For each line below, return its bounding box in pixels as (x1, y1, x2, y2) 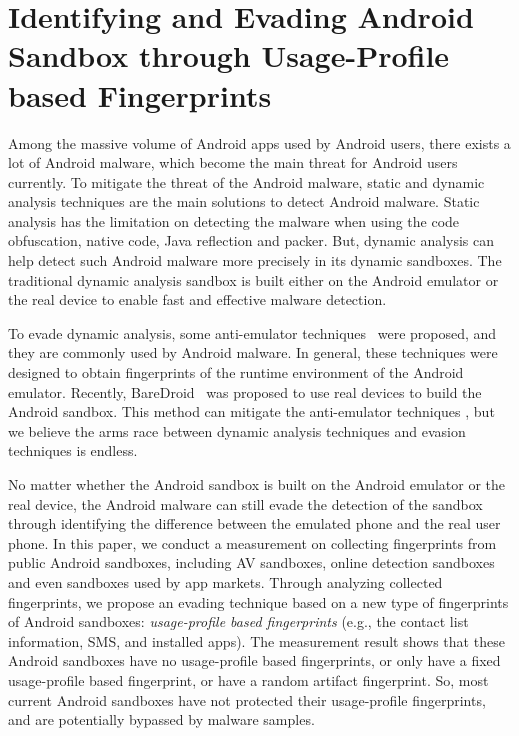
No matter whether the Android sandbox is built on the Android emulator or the (8, 474, 506, 494)
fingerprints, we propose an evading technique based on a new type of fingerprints (8, 591, 509, 612)
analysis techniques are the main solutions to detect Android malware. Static (8, 191, 480, 212)
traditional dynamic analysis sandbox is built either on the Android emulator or (8, 269, 499, 290)
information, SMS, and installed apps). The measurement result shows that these (8, 630, 505, 651)
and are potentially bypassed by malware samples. (8, 709, 315, 730)
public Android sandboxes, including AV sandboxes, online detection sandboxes (8, 552, 495, 573)
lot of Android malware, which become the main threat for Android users (8, 152, 458, 173)
